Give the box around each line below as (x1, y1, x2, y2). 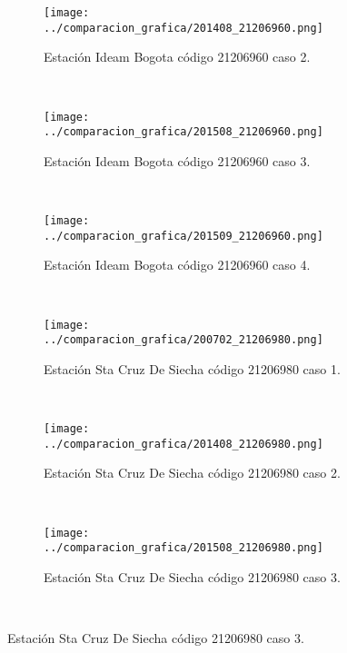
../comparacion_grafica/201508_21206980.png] (44, 541, 323, 555)
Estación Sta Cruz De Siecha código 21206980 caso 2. (44, 463, 341, 482)
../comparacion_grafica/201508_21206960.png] (44, 125, 323, 139)
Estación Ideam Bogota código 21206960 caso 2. (44, 47, 311, 66)
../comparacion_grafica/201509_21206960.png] (44, 229, 323, 242)
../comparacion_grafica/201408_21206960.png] (44, 21, 323, 35)
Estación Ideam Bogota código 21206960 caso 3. (44, 151, 311, 170)
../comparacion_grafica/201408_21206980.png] (44, 437, 323, 450)
